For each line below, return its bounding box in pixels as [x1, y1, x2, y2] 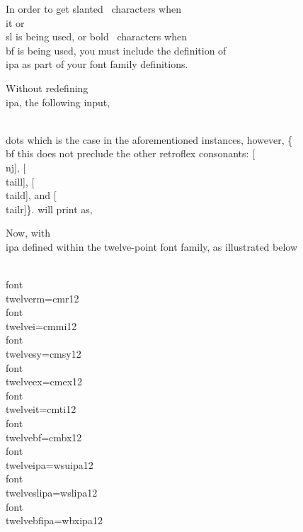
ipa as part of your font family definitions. [6, 57, 188, 72]
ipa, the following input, [6, 94, 110, 109]
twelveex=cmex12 [6, 374, 83, 389]
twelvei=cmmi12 [6, 318, 77, 333]
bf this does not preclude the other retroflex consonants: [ [6, 146, 256, 161]
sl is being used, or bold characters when [6, 29, 187, 44]
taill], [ [6, 174, 35, 188]
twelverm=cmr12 [6, 290, 79, 305]
